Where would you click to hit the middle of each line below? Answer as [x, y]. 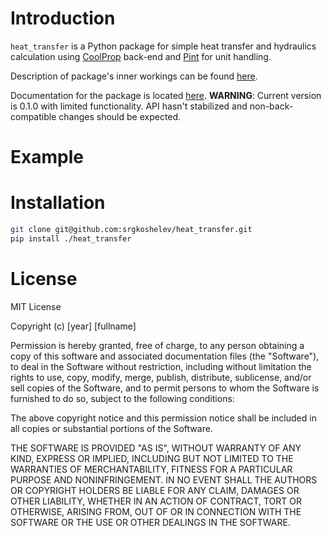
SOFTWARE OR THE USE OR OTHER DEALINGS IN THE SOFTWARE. [150, 522]
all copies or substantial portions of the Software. [111, 428]
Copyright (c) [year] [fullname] [73, 326]
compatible [33, 116]
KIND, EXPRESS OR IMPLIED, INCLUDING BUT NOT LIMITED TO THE [152, 458]
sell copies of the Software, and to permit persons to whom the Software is [165, 388]
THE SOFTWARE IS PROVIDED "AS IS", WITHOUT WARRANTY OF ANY [156, 448]
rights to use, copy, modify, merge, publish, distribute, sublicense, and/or [161, 377]
